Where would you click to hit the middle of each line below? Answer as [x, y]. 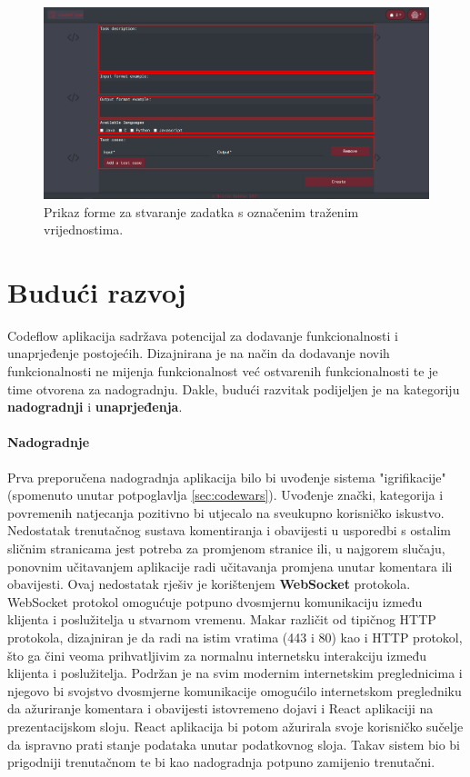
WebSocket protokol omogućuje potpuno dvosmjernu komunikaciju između [215, 601]
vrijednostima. [84, 229]
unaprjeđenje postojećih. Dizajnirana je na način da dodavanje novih [199, 353]
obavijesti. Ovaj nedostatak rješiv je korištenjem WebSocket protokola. [209, 584]
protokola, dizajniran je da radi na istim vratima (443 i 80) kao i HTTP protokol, [235, 637]
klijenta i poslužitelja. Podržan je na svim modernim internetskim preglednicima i [235, 673]
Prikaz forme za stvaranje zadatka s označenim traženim [201, 211]
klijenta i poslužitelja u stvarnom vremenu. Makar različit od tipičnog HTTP [222, 619]
